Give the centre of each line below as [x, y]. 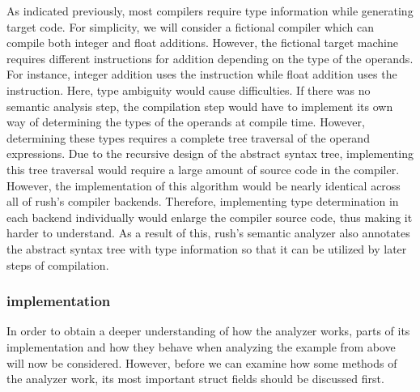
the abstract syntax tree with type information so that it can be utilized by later [207, 248]
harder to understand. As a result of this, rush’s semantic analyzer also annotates [208, 233]
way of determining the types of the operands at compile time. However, [186, 122]
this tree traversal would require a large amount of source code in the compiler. [203, 169]
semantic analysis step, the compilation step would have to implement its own [200, 106]
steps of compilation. [58, 264]
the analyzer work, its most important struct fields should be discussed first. [195, 379]
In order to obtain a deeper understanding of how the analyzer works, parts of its [208, 331]
